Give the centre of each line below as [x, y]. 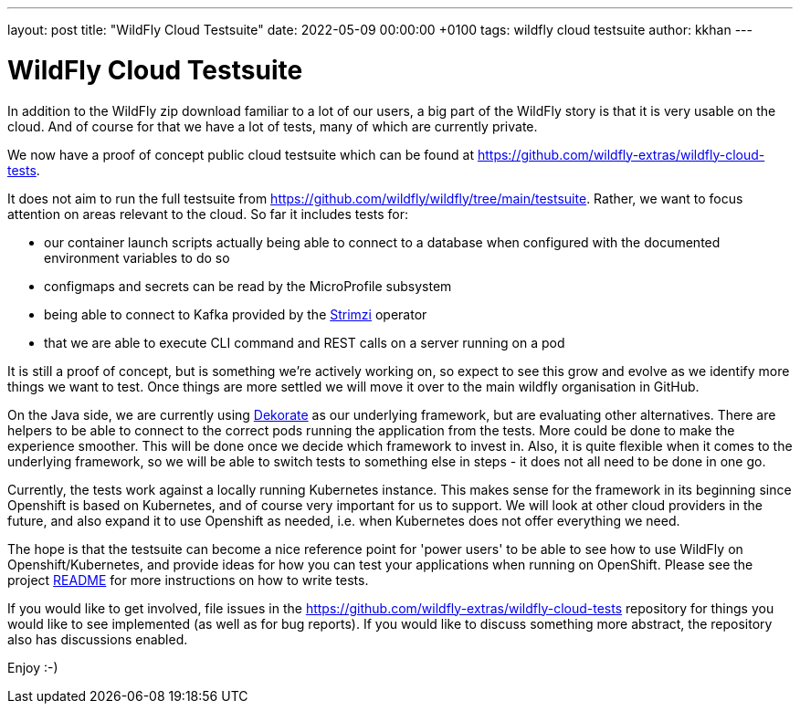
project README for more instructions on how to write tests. [188, 580]
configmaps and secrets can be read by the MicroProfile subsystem [248, 286]
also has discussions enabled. [98, 639]
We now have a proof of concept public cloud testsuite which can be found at [241, 154]
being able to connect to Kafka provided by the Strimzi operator [236, 314]
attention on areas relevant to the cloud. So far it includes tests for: [208, 214]
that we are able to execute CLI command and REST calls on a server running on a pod [305, 342]
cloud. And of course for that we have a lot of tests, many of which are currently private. [273, 126]
